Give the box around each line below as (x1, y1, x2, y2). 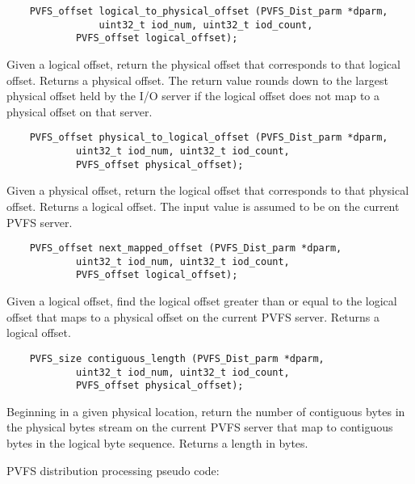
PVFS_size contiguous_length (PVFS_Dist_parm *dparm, (29, 352, 325, 364)
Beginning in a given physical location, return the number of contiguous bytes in (6, 402, 405, 419)
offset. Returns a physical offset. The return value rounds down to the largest (6, 71, 388, 88)
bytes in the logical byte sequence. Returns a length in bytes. (6, 435, 308, 451)
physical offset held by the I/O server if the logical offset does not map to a (6, 87, 380, 104)
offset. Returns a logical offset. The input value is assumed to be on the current (6, 197, 400, 214)
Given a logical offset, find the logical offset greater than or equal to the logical (6, 293, 397, 309)
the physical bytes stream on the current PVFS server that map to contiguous (6, 419, 393, 436)
